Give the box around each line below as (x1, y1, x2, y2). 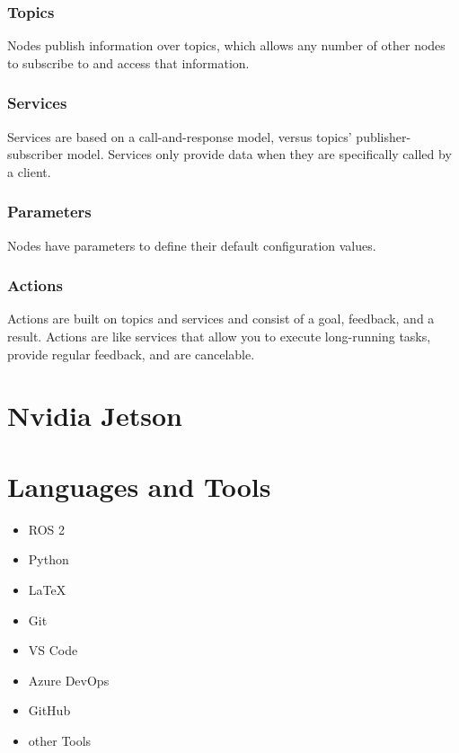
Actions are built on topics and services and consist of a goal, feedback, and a (7, 309, 435, 328)
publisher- (356, 127, 411, 146)
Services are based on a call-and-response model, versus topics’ (7, 127, 352, 146)
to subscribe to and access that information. (7, 53, 250, 72)
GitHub (28, 701, 71, 720)
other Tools (28, 731, 92, 749)
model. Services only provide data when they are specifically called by (66, 145, 452, 164)
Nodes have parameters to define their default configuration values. (7, 235, 376, 254)
